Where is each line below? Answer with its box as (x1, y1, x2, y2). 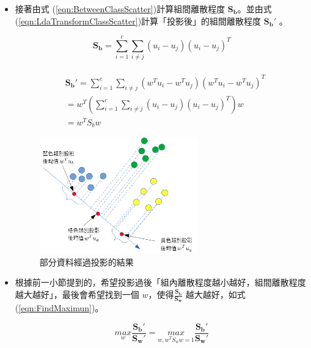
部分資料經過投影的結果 (39, 255, 134, 268)
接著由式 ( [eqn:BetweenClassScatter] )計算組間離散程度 (15, 2, 225, 15)
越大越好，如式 (185, 288, 246, 301)
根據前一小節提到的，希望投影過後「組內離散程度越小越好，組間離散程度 (15, 276, 306, 289)
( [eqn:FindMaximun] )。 (15, 302, 104, 314)
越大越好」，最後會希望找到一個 (15, 288, 139, 301)
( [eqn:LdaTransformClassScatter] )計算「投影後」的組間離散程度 (15, 14, 262, 27)
